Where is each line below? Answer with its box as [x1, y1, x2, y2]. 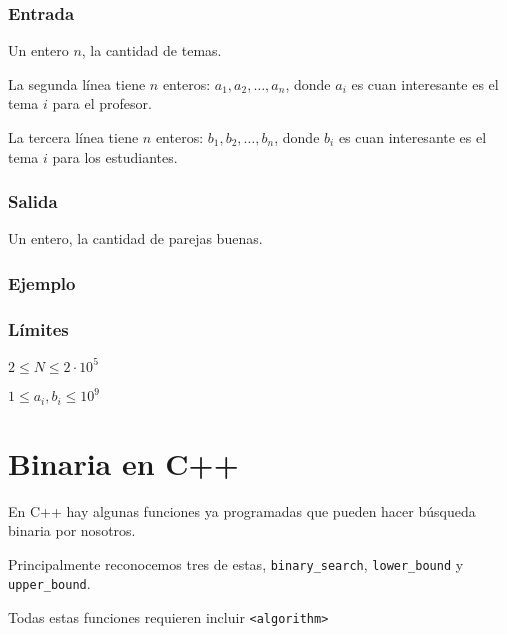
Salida [8, 189, 58, 214]
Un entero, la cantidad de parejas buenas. [8, 228, 263, 249]
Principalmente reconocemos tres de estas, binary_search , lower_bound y [8, 553, 464, 574]
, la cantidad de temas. [81, 40, 222, 61]
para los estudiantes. [52, 146, 178, 167]
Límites [8, 316, 69, 341]
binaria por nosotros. [8, 520, 136, 541]
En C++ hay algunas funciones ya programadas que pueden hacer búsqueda [8, 500, 476, 521]
